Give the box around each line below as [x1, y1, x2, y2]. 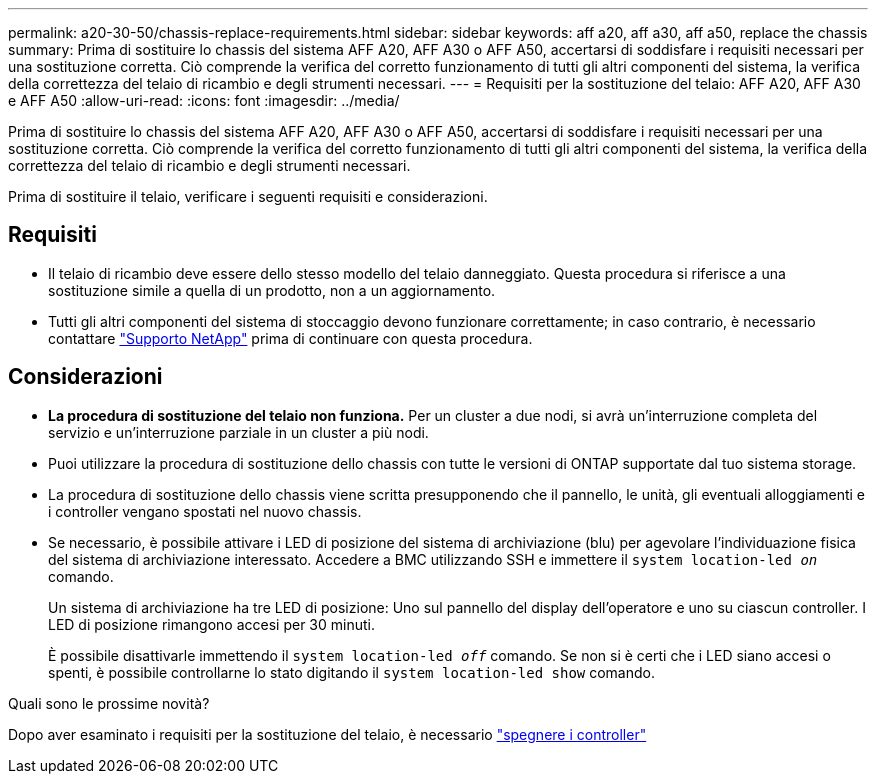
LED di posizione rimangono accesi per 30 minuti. [48, 615, 375, 633]
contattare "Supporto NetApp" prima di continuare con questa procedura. [48, 329, 533, 347]
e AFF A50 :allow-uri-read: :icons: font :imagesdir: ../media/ [8, 92, 400, 109]
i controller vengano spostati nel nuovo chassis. [48, 502, 362, 520]
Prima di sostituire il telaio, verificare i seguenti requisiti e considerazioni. [8, 188, 488, 205]
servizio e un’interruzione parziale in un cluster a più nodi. [48, 423, 429, 441]
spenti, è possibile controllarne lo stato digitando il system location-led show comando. [48, 663, 655, 681]
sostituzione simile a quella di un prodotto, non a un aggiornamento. [48, 281, 496, 299]
